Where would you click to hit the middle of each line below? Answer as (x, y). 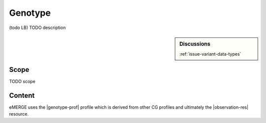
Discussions (195, 44)
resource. (19, 114)
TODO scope (22, 81)
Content (22, 95)
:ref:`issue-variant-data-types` (210, 54)
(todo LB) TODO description (37, 28)
